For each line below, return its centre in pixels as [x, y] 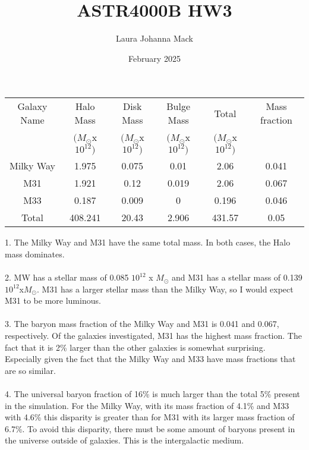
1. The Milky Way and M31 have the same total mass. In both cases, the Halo [148, 242]
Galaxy [32, 106]
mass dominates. [35, 254]
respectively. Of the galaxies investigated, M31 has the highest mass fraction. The [153, 336]
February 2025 [154, 58]
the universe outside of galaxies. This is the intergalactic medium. [124, 440]
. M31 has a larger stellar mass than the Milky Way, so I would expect [165, 289]
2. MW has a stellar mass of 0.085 [67, 277]
